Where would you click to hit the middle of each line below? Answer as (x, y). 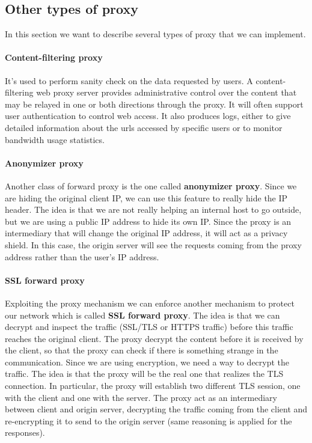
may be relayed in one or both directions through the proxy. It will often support (154, 104)
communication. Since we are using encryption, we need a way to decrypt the (147, 362)
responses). (25, 432)
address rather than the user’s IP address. (82, 256)
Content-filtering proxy (54, 57)
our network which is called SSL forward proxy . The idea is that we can (142, 315)
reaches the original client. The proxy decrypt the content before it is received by (154, 338)
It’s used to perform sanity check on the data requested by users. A (129, 80)
